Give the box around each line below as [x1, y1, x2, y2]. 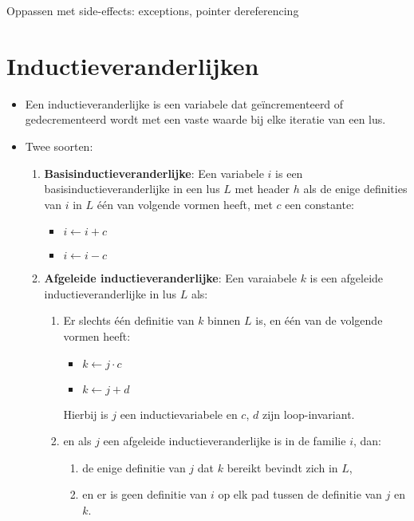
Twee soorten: [25, 137, 93, 154]
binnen [207, 312, 241, 329]
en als [63, 432, 92, 449]
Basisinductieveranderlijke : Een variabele [44, 164, 264, 181]
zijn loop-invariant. [262, 405, 355, 422]
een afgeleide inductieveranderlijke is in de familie [103, 432, 346, 449]
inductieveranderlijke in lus [44, 285, 177, 302]
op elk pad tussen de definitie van [218, 486, 382, 503]
